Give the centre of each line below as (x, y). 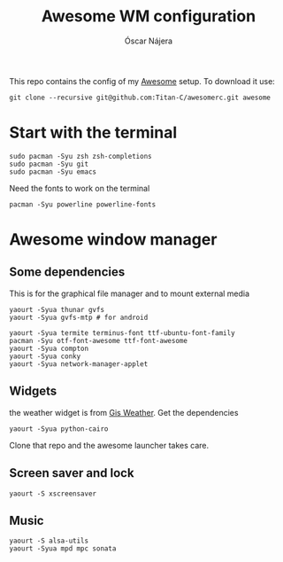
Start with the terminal (93, 133)
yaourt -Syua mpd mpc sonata (63, 549)
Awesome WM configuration (149, 16)
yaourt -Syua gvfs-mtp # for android (79, 317)
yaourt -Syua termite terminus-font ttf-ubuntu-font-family (122, 333)
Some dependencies (67, 272)
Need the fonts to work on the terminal (80, 188)
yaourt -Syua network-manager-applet (79, 364)
